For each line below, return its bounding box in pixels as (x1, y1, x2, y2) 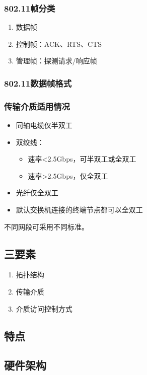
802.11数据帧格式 (4, 77, 72, 89)
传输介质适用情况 (4, 100, 70, 112)
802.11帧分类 (4, 2, 55, 14)
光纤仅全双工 (16, 187, 58, 198)
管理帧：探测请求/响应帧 (16, 55, 97, 66)
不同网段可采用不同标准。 (4, 221, 89, 232)
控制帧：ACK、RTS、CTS (16, 38, 102, 49)
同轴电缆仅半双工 (16, 120, 72, 130)
